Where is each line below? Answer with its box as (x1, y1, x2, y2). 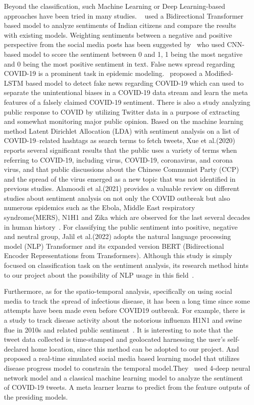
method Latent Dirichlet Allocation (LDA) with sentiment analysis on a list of (4, 125, 239, 136)
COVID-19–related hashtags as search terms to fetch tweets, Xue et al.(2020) (4, 135, 235, 145)
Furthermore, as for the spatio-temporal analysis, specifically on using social (4, 286, 232, 296)
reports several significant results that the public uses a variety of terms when (4, 144, 237, 155)
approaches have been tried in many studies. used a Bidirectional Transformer (4, 10, 244, 21)
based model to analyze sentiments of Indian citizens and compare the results (4, 20, 236, 30)
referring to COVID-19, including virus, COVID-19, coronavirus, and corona (4, 154, 233, 165)
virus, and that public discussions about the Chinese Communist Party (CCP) (4, 164, 239, 174)
